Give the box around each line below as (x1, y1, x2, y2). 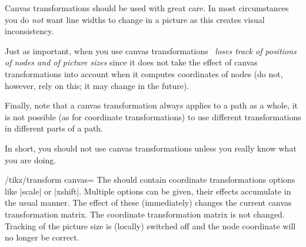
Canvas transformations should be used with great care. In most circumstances (5, 2, 289, 14)
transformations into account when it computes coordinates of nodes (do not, (5, 67, 283, 80)
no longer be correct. (5, 231, 79, 243)
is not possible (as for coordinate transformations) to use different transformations (5, 110, 301, 123)
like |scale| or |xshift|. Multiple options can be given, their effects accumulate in (5, 185, 291, 197)
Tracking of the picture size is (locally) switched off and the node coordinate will (5, 219, 296, 232)
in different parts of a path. (5, 122, 104, 134)
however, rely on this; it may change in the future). (5, 79, 189, 91)
